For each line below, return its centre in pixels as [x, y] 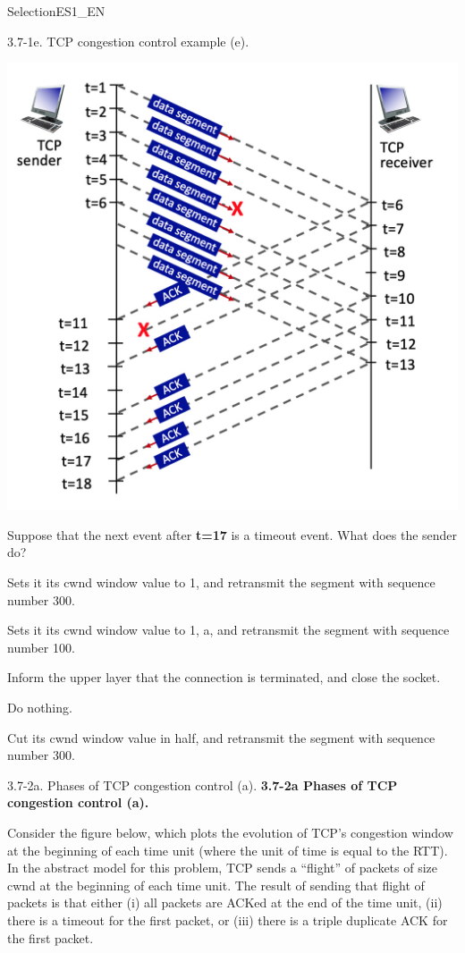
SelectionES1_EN [56, 11]
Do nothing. [40, 707]
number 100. [41, 647]
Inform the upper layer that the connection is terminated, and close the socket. [224, 677]
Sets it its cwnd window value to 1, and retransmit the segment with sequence [221, 582]
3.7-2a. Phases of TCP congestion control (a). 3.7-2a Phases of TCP [203, 784]
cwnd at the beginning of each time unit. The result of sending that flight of [216, 885]
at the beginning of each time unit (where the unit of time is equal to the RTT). [228, 850]
